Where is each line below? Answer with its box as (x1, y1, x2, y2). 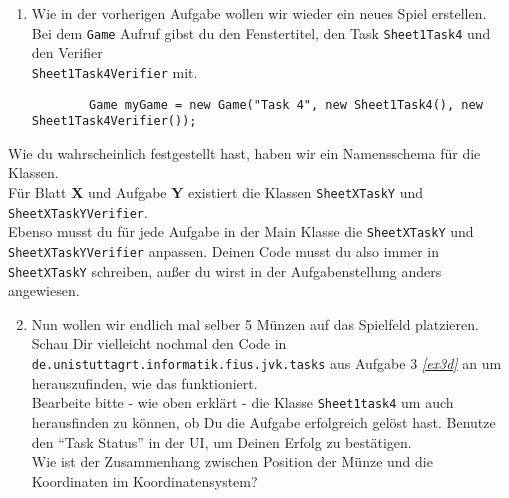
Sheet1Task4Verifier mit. (31, 61, 198, 82)
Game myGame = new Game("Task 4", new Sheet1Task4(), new (89, 97, 483, 112)
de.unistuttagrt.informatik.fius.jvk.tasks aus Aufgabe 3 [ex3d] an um (31, 353, 502, 374)
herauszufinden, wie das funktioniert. (31, 372, 258, 393)
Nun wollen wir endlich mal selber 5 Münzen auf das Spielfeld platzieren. (31, 313, 479, 334)
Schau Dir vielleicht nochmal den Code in (31, 333, 287, 354)
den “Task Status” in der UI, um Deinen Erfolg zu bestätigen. (31, 431, 412, 452)
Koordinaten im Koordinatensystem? (31, 470, 258, 491)
